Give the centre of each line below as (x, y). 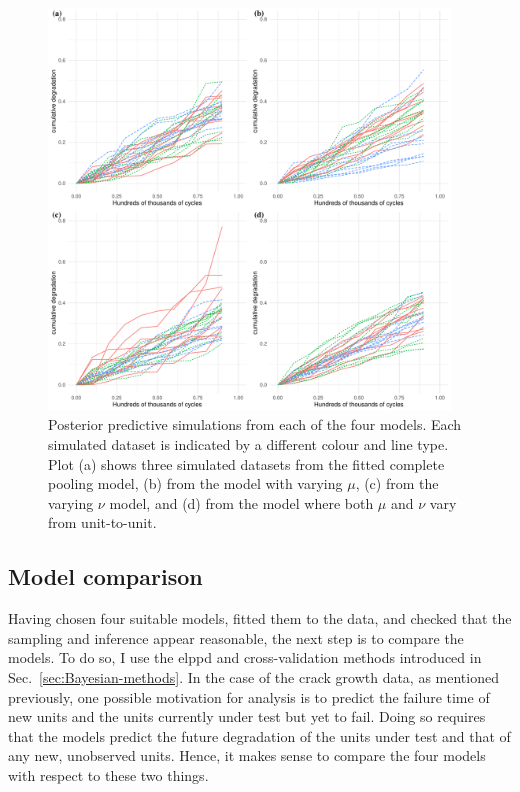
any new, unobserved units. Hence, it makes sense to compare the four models (247, 755)
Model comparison (105, 576)
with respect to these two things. (108, 774)
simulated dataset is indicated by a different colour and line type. (248, 443)
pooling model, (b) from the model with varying (195, 483)
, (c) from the (397, 483)
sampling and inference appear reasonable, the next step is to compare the (236, 637)
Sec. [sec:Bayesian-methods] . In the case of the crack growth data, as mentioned (253, 676)
